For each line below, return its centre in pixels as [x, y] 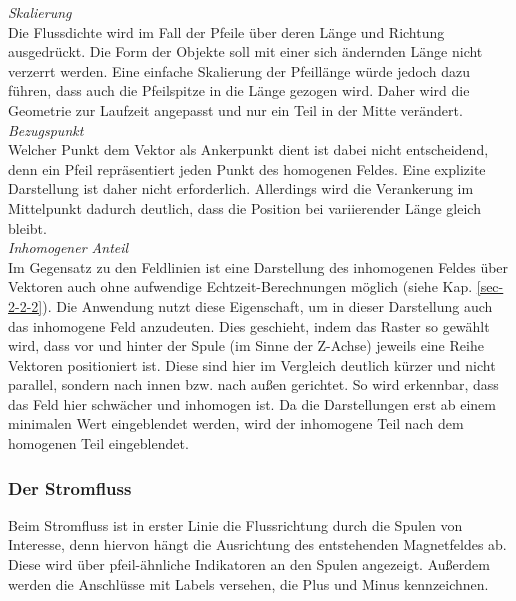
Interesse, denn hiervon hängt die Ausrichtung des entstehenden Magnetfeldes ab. [257, 544]
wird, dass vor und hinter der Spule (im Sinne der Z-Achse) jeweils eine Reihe [246, 345]
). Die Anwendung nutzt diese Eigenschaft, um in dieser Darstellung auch [267, 305]
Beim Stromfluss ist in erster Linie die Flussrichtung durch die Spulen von [235, 524]
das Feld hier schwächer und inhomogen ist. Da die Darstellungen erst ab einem [252, 403]
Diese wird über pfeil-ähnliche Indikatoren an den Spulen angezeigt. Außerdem [249, 564]
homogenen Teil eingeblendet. [98, 443]
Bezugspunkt [46, 129]
